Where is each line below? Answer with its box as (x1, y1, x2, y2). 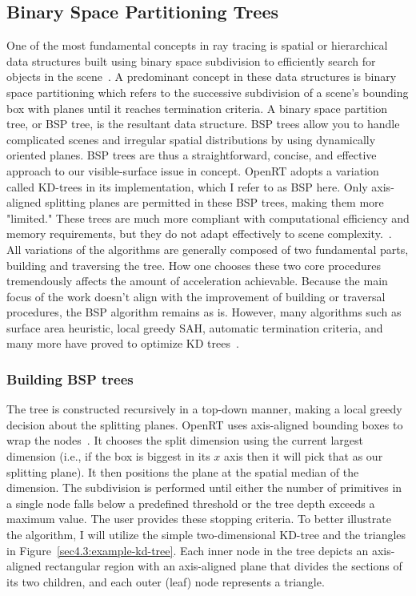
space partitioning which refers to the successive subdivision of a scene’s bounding (6, 83, 409, 100)
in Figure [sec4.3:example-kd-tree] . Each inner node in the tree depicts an (6, 542, 369, 558)
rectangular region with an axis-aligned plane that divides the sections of (45, 558, 402, 574)
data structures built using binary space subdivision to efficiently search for (6, 52, 376, 69)
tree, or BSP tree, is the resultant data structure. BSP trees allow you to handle (6, 115, 400, 132)
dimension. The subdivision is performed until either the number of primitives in (6, 479, 402, 496)
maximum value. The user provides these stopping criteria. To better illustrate (6, 510, 391, 527)
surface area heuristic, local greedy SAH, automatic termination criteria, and (6, 319, 383, 336)
